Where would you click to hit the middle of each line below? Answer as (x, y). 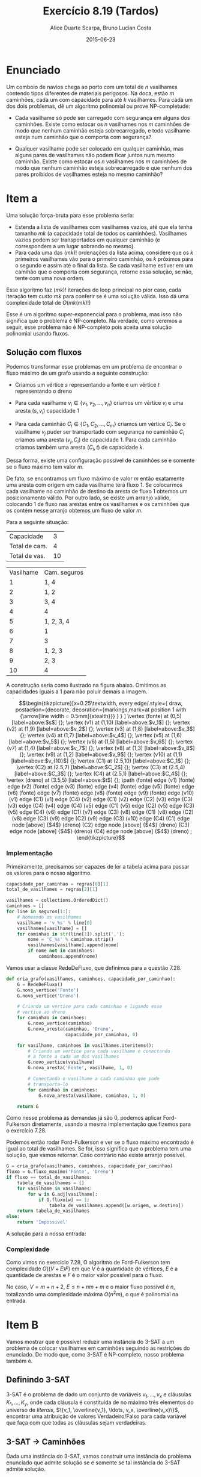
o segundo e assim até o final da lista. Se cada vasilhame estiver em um (104, 265)
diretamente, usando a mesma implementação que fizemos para (111, 1124)
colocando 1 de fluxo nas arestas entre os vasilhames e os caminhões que (98, 504)
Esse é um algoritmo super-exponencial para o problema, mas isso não (94, 314)
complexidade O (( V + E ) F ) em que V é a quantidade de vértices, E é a (92, 1269)
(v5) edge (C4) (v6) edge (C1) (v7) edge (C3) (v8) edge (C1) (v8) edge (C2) (101, 812)
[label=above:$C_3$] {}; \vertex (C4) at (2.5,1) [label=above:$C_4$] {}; (101, 774)
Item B (22, 1325)
